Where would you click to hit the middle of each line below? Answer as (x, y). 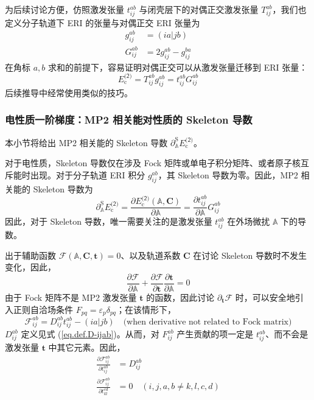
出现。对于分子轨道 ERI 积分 (88, 174)
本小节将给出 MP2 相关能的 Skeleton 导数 (86, 142)
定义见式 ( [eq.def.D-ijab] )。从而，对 (90, 334)
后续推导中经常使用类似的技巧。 (69, 92)
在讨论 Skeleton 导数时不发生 (250, 255)
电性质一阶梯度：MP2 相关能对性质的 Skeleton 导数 (129, 120)
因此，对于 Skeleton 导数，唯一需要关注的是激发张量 (109, 221)
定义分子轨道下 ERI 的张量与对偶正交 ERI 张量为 (103, 22)
